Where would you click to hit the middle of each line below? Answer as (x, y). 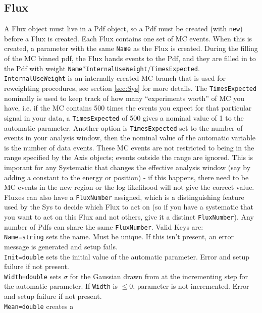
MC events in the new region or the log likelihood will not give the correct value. (129, 187)
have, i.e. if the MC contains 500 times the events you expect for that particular (128, 108)
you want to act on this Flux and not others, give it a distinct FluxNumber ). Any (129, 216)
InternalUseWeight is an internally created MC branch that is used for (115, 78)
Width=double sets (33, 276)
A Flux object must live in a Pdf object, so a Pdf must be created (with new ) (123, 29)
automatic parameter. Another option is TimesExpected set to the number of (123, 127)
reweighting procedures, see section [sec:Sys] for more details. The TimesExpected (130, 88)
